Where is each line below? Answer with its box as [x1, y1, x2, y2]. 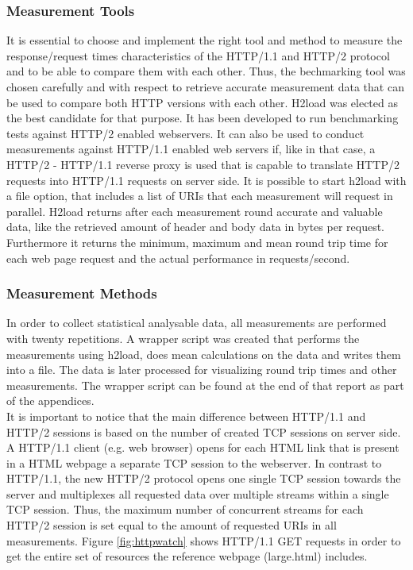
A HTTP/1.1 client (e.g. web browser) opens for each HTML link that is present [6, 439, 399, 456]
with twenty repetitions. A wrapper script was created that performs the [6, 329, 360, 346]
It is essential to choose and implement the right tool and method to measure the [6, 32, 403, 48]
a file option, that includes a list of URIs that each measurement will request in [6, 187, 393, 204]
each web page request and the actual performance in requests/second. [6, 249, 350, 266]
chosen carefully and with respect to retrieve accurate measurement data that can [6, 79, 404, 94]
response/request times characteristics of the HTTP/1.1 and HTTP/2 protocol [6, 47, 390, 64]
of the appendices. [6, 392, 95, 409]
